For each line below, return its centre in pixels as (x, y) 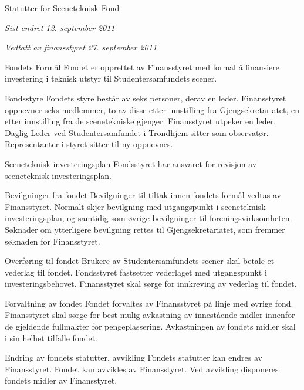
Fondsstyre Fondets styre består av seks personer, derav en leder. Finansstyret (146, 98)
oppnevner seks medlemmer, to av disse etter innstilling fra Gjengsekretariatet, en (152, 109)
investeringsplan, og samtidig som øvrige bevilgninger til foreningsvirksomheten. (148, 218)
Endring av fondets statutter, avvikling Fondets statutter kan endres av (134, 357)
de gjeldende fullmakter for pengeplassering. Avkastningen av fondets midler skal (150, 326)
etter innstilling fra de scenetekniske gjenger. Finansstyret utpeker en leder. (141, 121)
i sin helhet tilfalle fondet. (51, 338)
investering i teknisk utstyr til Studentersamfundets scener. (111, 78)
